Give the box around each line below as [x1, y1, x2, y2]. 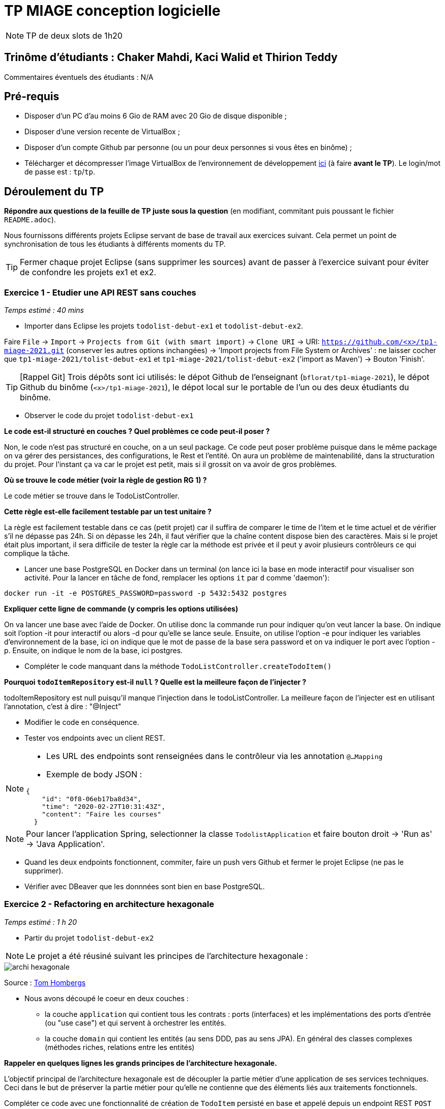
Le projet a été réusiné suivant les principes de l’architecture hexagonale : [26, 950, 308, 961]
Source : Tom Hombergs [4, 978, 86, 987]
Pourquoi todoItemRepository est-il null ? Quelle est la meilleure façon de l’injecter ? [4, 678, 307, 687]
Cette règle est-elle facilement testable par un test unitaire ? [4, 507, 212, 516]
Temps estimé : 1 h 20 [4, 917, 77, 926]
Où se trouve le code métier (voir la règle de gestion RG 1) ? [4, 476, 207, 485]
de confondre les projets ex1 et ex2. [20, 267, 157, 278]
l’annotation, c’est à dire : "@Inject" [4, 702, 122, 711]
